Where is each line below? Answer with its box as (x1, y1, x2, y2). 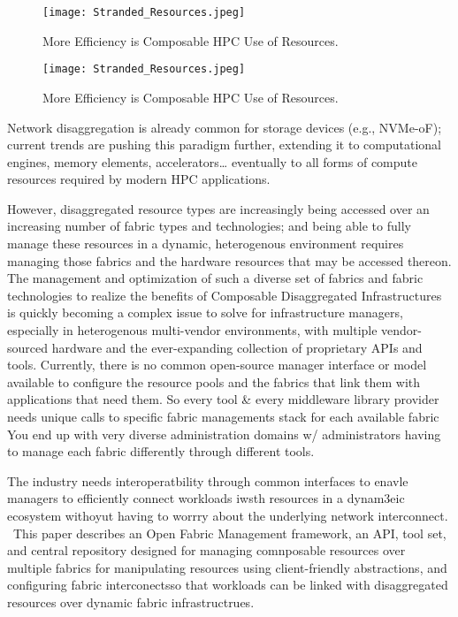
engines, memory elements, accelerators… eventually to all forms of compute (7, 152, 418, 171)
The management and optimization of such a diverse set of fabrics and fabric (7, 269, 424, 287)
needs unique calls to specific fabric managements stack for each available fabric (7, 408, 439, 425)
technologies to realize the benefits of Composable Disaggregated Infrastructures (7, 286, 442, 304)
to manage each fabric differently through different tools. (7, 442, 315, 461)
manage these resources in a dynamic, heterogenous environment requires (7, 234, 404, 253)
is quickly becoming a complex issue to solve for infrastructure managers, (7, 303, 403, 322)
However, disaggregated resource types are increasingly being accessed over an (7, 199, 430, 217)
